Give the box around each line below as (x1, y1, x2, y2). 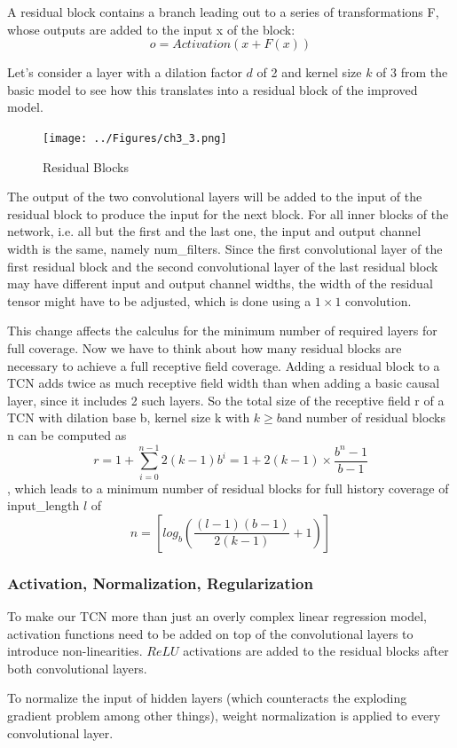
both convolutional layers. (7, 658, 147, 677)
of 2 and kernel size (256, 63, 362, 82)
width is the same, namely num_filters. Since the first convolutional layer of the (7, 240, 443, 257)
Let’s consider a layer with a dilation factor (7, 63, 242, 82)
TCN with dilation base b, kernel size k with (7, 408, 250, 427)
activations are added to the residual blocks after (183, 642, 449, 660)
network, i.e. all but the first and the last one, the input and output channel (7, 222, 422, 240)
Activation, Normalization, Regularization (7, 571, 313, 594)
